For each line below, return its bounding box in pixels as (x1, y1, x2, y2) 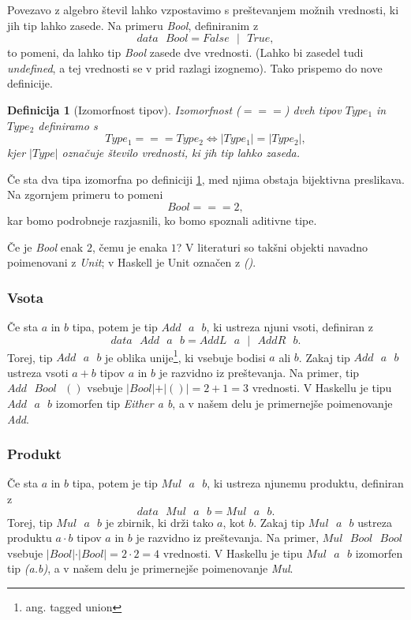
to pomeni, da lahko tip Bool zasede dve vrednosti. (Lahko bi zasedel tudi (7, 44, 364, 61)
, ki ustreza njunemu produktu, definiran (207, 475, 404, 491)
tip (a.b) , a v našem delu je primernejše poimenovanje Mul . (7, 560, 293, 577)
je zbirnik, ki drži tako (105, 514, 214, 530)
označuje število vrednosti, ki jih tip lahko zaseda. (62, 144, 301, 161)
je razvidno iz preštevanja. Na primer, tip (159, 364, 360, 380)
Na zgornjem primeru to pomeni (7, 186, 163, 203)
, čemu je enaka (92, 238, 168, 255)
